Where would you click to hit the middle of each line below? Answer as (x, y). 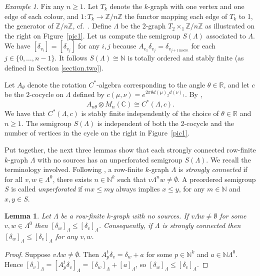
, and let (236, 84)
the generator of (29, 26)
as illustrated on (230, 26)
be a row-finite (82, 215)
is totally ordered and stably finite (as (186, 58)
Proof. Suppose (27, 254)
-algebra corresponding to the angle (151, 84)
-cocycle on (46, 94)
